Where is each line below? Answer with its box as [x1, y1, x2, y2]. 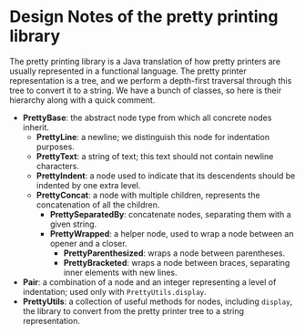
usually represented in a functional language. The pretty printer [9, 66, 248, 76]
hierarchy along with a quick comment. [9, 94, 156, 106]
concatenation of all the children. [36, 198, 160, 210]
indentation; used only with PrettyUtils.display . [22, 286, 207, 297]
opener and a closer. [49, 238, 127, 249]
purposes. [36, 141, 75, 152]
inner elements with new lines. [63, 267, 178, 278]
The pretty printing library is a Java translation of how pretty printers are [9, 56, 280, 66]
